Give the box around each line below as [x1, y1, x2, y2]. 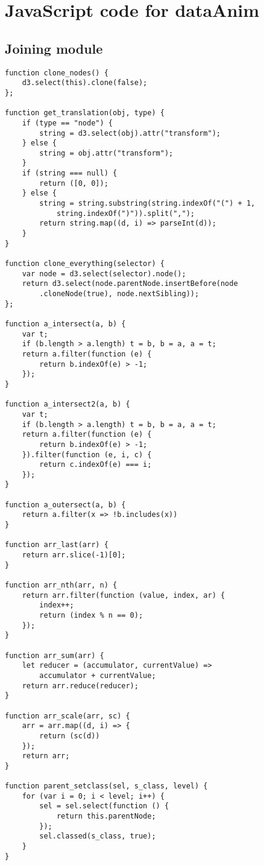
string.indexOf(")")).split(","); [56, 209, 195, 218]
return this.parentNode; [56, 812, 156, 821]
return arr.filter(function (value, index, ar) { [22, 591, 225, 600]
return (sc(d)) [39, 731, 100, 740]
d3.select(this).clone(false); [22, 78, 148, 87]
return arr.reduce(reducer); [22, 681, 139, 690]
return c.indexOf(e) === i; [39, 460, 152, 469]
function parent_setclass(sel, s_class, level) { [5, 782, 208, 791]
